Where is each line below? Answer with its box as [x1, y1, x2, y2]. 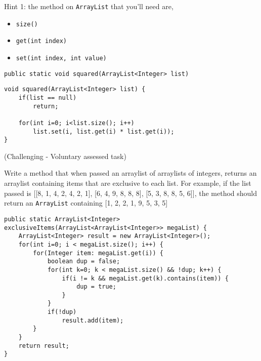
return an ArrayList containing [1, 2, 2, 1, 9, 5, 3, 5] [4, 197, 168, 208]
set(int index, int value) [16, 54, 107, 62]
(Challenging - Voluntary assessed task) [4, 150, 126, 161]
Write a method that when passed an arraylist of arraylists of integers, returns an [4, 168, 257, 178]
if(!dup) [47, 308, 77, 316]
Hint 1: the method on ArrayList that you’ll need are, [4, 1, 173, 11]
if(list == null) [18, 94, 77, 101]
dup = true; [76, 283, 116, 291]
